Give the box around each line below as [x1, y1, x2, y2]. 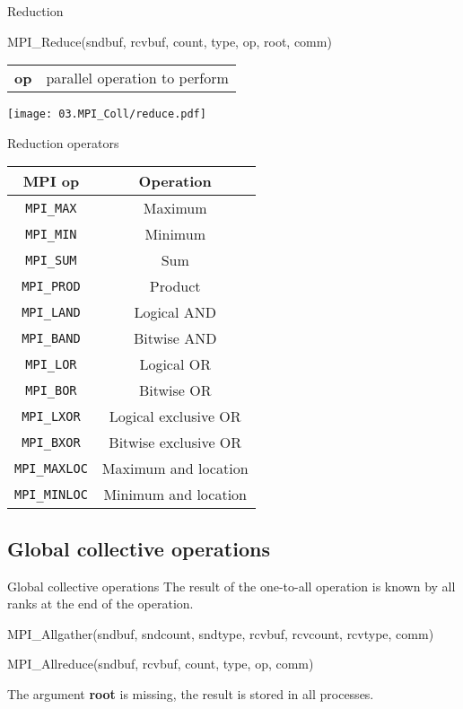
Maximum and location [101, 458, 249, 479]
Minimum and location [103, 484, 247, 505]
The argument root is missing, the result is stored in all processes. [7, 685, 374, 704]
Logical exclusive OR [109, 406, 241, 427]
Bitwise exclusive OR [109, 432, 242, 453]
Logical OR [139, 354, 211, 375]
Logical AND [134, 302, 216, 323]
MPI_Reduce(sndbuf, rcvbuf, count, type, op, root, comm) [7, 31, 332, 50]
